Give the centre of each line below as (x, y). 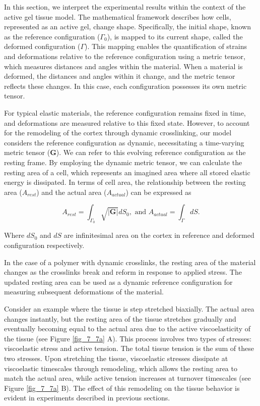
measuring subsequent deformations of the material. (84, 292)
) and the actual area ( (72, 192)
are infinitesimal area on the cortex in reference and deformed (159, 235)
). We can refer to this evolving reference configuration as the (151, 152)
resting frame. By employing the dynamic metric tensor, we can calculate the (123, 162)
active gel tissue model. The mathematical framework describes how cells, (118, 16)
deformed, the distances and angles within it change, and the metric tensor (120, 76)
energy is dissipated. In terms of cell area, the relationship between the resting (125, 182)
